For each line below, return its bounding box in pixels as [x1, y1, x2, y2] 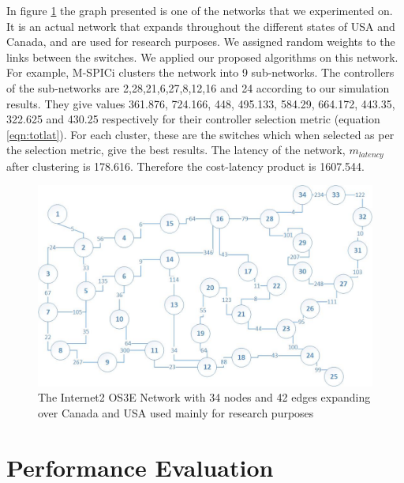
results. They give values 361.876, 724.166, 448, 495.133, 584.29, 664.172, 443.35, [6, 95, 395, 111]
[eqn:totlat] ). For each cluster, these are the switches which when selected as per [6, 126, 395, 142]
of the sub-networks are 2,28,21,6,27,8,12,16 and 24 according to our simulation [6, 79, 390, 96]
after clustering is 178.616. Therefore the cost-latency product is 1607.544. [6, 157, 365, 174]
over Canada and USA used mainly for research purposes [38, 404, 314, 421]
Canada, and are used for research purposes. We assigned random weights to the [6, 33, 395, 50]
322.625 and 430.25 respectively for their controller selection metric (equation [6, 111, 380, 127]
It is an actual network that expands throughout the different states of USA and [6, 17, 395, 34]
